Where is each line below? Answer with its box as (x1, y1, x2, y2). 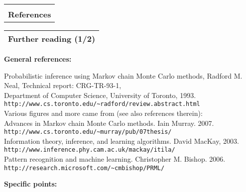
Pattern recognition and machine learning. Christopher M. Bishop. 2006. (4, 154, 226, 164)
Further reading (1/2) (8, 33, 96, 44)
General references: (4, 54, 72, 64)
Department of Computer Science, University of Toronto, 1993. (4, 90, 196, 100)
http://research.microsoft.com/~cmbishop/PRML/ (4, 164, 165, 172)
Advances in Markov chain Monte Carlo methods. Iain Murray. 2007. (4, 117, 214, 128)
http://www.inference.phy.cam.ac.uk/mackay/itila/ (4, 146, 175, 154)
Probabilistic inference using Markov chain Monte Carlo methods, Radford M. (4, 70, 243, 81)
